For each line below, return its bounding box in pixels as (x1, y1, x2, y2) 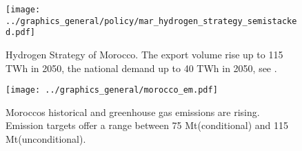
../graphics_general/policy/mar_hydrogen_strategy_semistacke (6, 16, 297, 26)
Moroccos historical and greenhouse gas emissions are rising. (6, 104, 260, 119)
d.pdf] (6, 27, 35, 38)
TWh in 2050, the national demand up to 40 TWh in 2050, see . (6, 60, 277, 75)
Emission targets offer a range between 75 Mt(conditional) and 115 (6, 118, 289, 132)
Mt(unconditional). (6, 132, 86, 146)
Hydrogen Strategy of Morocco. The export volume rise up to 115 (6, 47, 283, 61)
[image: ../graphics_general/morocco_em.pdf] (6, 85, 218, 95)
